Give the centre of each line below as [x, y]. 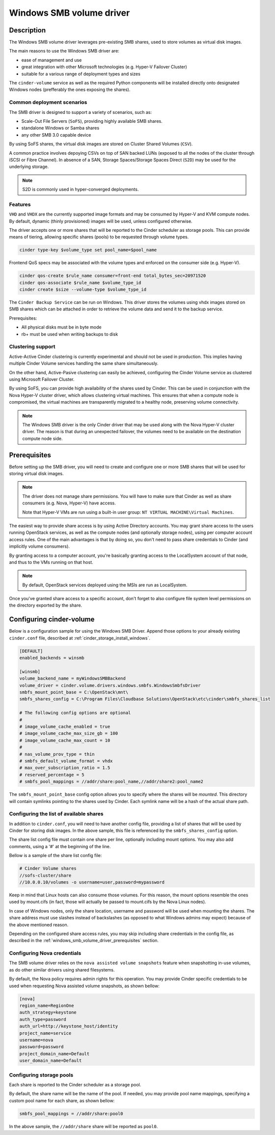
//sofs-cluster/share [45, 875]
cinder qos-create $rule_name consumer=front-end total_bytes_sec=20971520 [113, 276]
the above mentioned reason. [39, 925]
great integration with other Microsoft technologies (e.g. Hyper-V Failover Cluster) [104, 67]
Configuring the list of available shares [56, 814]
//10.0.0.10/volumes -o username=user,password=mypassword [92, 882]
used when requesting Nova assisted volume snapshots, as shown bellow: [84, 986]
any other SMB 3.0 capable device [56, 135]
